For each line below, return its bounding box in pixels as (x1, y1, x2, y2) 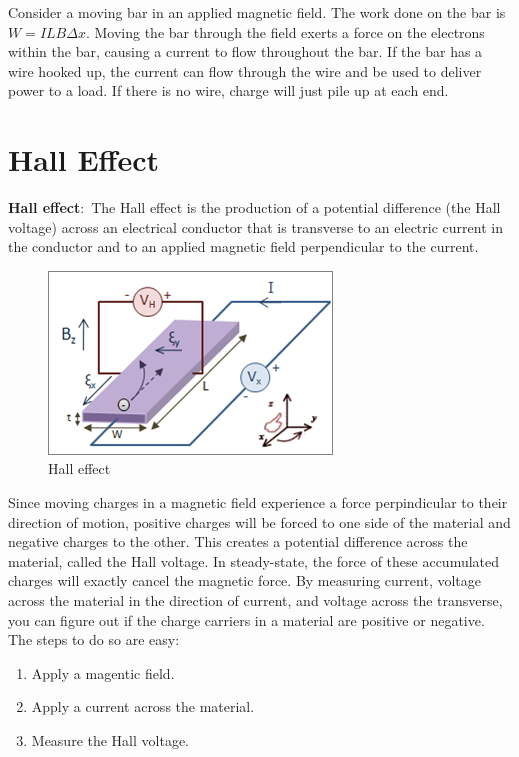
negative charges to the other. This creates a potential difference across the (8, 531, 468, 552)
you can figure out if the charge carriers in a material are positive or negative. (8, 609, 485, 630)
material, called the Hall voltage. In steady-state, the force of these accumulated (8, 550, 500, 571)
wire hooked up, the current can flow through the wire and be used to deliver (8, 60, 482, 81)
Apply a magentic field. (31, 662, 175, 683)
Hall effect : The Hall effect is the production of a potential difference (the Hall (8, 197, 501, 218)
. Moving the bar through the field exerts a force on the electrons (85, 21, 485, 42)
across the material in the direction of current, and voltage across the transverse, (8, 590, 503, 611)
